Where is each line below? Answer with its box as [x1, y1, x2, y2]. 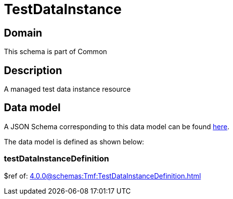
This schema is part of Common [4, 47, 107, 56]
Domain [4, 26, 43, 39]
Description [4, 64, 62, 77]
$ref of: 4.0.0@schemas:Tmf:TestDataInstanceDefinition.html [4, 171, 201, 180]
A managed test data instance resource [4, 85, 131, 94]
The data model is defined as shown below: [4, 137, 144, 146]
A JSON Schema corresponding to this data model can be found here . [4, 122, 230, 131]
